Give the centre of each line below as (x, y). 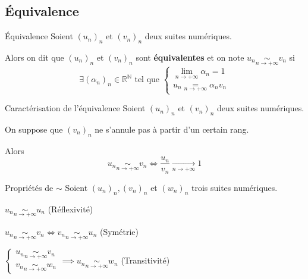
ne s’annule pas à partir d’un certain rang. (172, 129)
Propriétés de (29, 187)
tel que (147, 80)
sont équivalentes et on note (190, 57)
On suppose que (34, 129)
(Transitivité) (145, 260)
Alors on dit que (34, 57)
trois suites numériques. (234, 187)
